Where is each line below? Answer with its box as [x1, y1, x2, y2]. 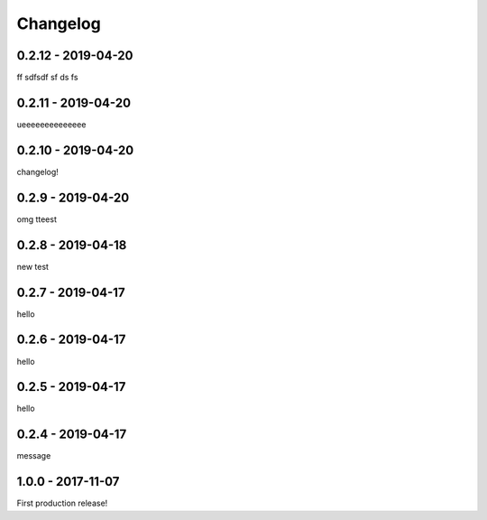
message [16, 450, 51, 461]
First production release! [16, 497, 108, 509]
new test [16, 261, 50, 272]
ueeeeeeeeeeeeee [16, 118, 87, 130]
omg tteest [16, 213, 58, 225]
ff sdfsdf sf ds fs [16, 72, 78, 83]
